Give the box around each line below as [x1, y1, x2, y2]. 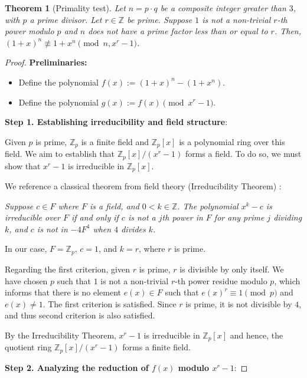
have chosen [5, 274, 48, 287]
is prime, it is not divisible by [185, 297, 292, 310]
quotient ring [5, 341, 52, 353]
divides [121, 222, 146, 235]
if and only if [71, 211, 119, 223]
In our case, [5, 242, 47, 255]
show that [5, 159, 41, 172]
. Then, [274, 25, 302, 37]
